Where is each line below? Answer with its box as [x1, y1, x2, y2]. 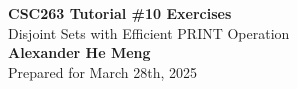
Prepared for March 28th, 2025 [8, 61, 197, 82]
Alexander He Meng [8, 42, 151, 63]
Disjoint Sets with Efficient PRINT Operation [8, 22, 290, 43]
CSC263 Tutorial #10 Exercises [8, 3, 232, 23]
